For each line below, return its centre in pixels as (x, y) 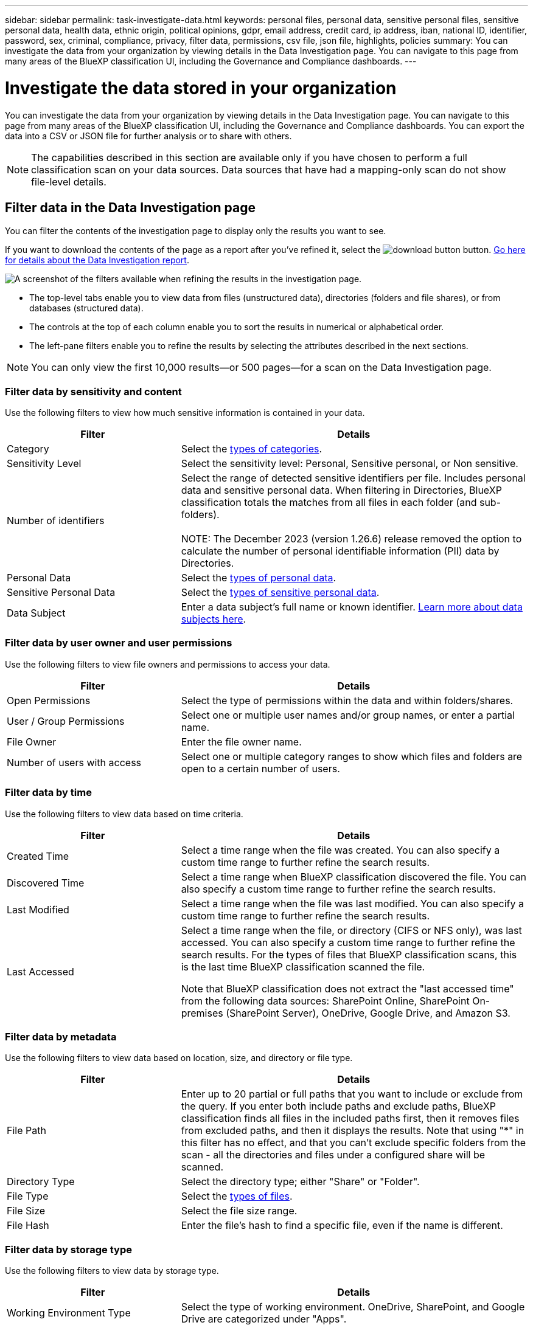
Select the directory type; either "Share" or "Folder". (300, 1182)
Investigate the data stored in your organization (201, 88)
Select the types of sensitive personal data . (280, 593)
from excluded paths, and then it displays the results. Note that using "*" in (353, 1131)
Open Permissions (49, 700)
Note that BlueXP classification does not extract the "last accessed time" (347, 988)
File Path (26, 1131)
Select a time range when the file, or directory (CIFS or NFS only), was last (351, 930)
